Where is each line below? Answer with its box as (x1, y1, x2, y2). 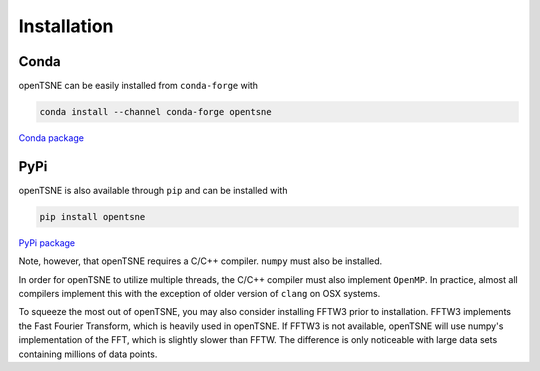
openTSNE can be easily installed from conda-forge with (18, 80, 259, 92)
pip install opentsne (39, 211, 146, 222)
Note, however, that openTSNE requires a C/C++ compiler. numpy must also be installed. (18, 255, 383, 267)
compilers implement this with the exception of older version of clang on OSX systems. (18, 288, 381, 300)
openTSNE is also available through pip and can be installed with (18, 184, 288, 196)
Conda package (18, 132, 85, 144)
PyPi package (18, 236, 76, 249)
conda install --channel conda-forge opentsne (39, 106, 272, 118)
